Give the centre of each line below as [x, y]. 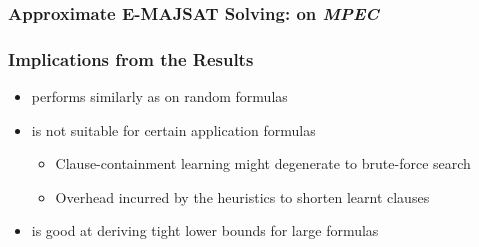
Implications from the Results [131, 58]
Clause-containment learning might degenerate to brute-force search [263, 163]
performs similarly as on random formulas [159, 96]
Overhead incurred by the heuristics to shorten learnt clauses [242, 196]
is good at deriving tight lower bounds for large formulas [205, 230]
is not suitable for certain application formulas [173, 129]
